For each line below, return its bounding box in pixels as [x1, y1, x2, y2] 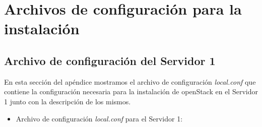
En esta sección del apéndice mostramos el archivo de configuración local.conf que [4, 76, 256, 87]
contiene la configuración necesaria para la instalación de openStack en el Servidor [4, 86, 258, 97]
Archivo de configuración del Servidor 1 [4, 52, 216, 68]
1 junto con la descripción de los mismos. [4, 96, 131, 106]
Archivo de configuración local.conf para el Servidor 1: [16, 113, 183, 123]
